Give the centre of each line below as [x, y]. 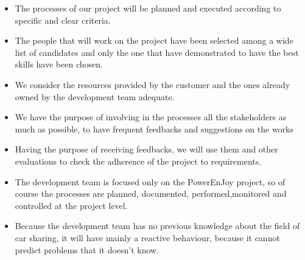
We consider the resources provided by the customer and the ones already [152, 84]
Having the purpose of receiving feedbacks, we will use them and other [146, 149]
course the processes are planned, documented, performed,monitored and [151, 193]
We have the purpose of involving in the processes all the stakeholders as [151, 117]
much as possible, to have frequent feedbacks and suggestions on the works [154, 128]
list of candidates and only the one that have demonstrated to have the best [157, 52]
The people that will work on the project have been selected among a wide [154, 40]
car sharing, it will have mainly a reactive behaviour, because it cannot [147, 237]
